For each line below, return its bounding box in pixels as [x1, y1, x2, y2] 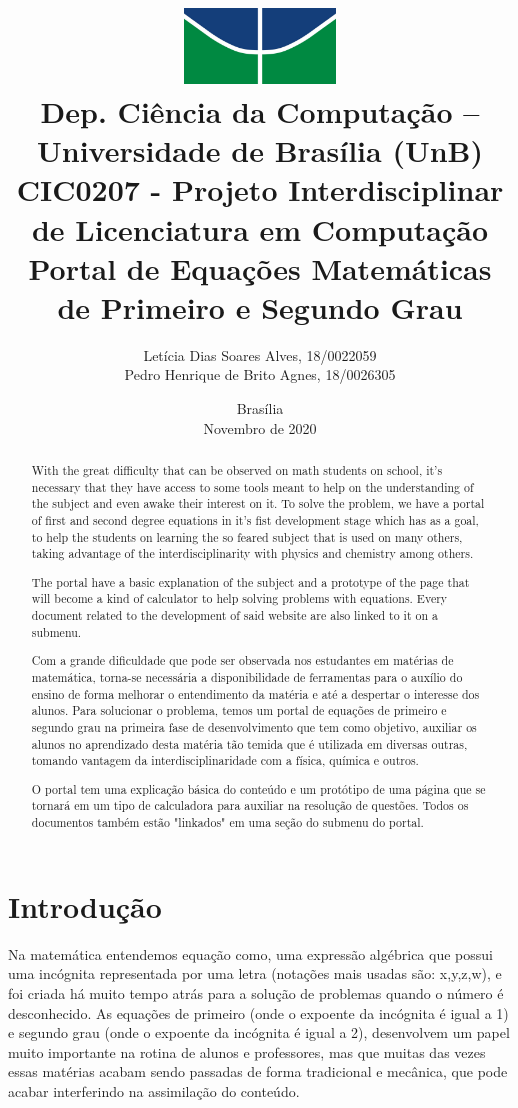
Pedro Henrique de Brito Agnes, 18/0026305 [124, 364, 396, 385]
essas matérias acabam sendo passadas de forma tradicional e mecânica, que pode [8, 1061, 508, 1082]
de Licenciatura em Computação [31, 208, 489, 249]
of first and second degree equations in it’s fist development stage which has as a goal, [31, 511, 479, 528]
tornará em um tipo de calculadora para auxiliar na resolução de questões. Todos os [31, 797, 469, 814]
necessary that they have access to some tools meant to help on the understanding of [31, 478, 474, 495]
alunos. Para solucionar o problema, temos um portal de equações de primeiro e [31, 702, 447, 719]
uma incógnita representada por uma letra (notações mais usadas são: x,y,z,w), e [8, 963, 502, 984]
